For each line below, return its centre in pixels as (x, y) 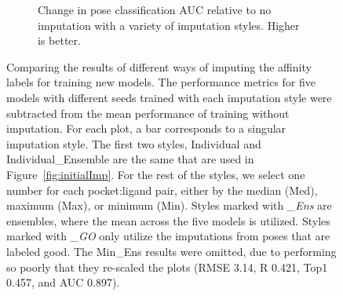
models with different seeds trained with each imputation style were (169, 97)
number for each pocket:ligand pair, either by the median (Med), (162, 190)
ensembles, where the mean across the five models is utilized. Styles (168, 220)
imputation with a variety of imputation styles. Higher (169, 25)
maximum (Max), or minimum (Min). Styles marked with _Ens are (169, 205)
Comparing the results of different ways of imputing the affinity (159, 66)
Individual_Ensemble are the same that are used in (130, 159)
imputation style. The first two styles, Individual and (134, 143)
